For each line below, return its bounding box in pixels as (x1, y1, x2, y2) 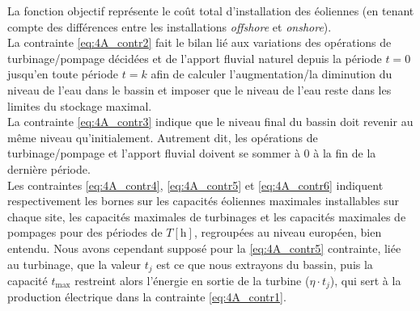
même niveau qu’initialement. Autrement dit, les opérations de (7, 128, 318, 145)
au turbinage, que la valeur (7, 255, 141, 272)
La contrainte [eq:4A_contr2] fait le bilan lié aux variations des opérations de (7, 34, 392, 51)
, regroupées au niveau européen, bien (193, 224, 382, 241)
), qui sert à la (329, 271, 401, 288)
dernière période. (7, 160, 91, 177)
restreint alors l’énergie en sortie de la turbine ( (74, 271, 310, 288)
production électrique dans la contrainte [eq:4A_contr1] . (7, 288, 286, 305)
